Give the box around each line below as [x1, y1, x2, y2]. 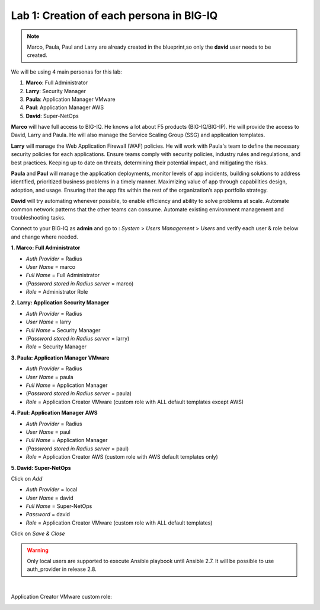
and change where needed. [11, 233, 78, 240]
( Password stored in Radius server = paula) [25, 390, 132, 397]
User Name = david [25, 494, 73, 501]
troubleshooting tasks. [11, 214, 66, 221]
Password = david [25, 511, 71, 518]
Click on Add [11, 475, 43, 482]
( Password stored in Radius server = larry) [25, 335, 130, 342]
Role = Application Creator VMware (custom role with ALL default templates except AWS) [25, 398, 244, 405]
